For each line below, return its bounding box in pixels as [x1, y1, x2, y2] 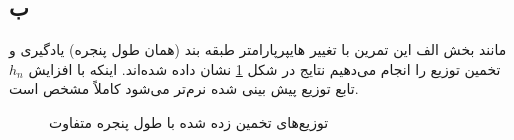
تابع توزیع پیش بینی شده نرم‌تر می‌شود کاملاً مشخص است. [9, 78, 359, 99]
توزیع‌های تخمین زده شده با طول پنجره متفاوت [49, 111, 329, 132]
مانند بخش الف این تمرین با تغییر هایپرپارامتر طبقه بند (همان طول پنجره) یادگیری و [9, 39, 507, 60]
